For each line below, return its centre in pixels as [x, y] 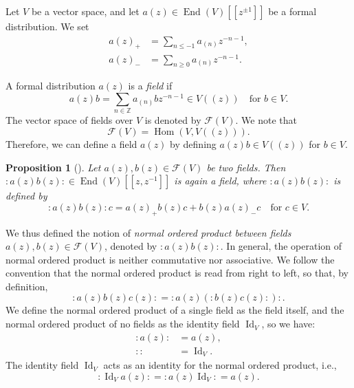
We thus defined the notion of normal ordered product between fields [148, 232]
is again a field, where [220, 181]
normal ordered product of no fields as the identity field [123, 324]
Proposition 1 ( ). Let [53, 167]
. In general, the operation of [281, 246]
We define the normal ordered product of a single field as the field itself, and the [175, 310]
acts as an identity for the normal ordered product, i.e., [220, 365]
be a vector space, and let [85, 11]
